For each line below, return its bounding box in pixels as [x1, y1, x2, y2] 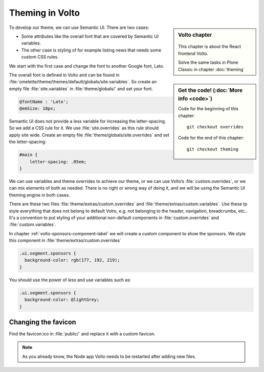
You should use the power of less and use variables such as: [9, 277, 132, 283]
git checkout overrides [186, 124, 244, 129]
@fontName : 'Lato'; [19, 99, 68, 104]
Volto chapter [178, 31, 212, 38]
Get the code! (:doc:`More [178, 87, 243, 94]
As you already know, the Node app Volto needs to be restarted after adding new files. [22, 353, 197, 359]
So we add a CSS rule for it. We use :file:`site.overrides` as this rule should [9, 125, 159, 131]
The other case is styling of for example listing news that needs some [21, 47, 161, 53]
